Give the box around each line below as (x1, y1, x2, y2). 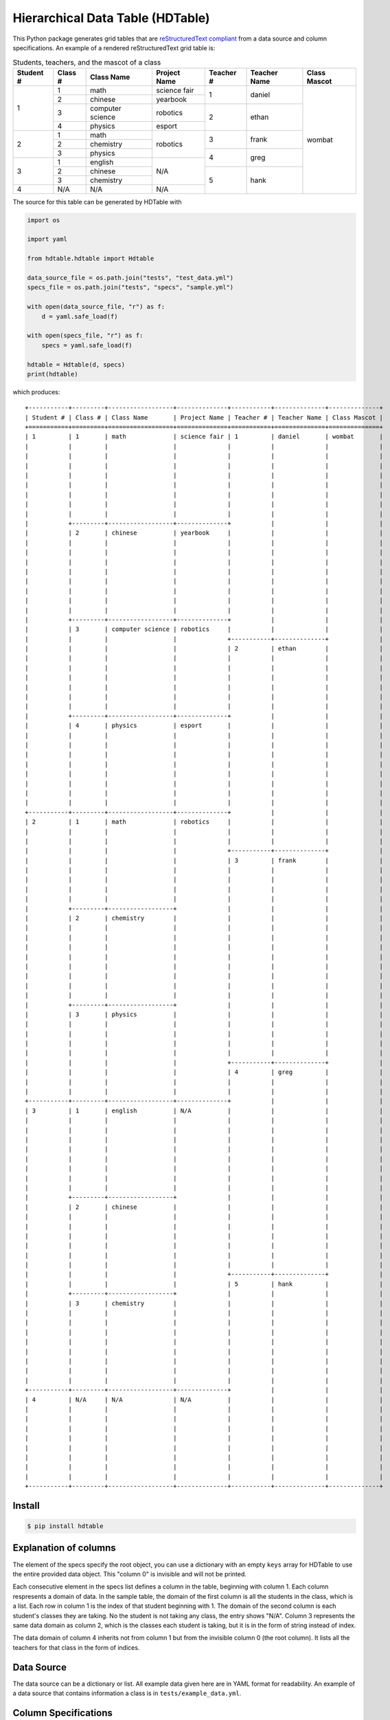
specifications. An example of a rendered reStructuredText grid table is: (12, 43, 216, 52)
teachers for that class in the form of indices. (12, 1643, 140, 1651)
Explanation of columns (12, 1542, 116, 1554)
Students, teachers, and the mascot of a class (12, 57, 161, 67)
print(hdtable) (27, 370, 78, 378)
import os (27, 216, 60, 224)
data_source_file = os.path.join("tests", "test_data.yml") (27, 274, 234, 282)
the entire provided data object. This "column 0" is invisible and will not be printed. (12, 1569, 247, 1578)
